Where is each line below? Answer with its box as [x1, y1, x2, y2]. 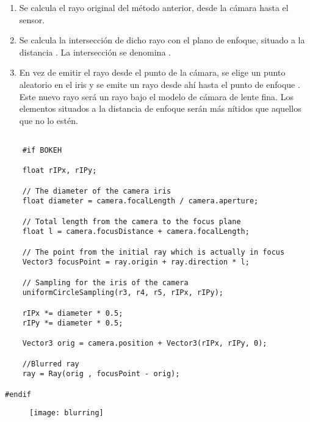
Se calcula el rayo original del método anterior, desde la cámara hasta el [19, 1, 289, 13]
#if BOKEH [22, 146, 62, 155]
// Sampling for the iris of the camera [22, 278, 189, 287]
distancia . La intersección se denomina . [19, 45, 171, 58]
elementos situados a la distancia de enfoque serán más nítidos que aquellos [19, 102, 301, 115]
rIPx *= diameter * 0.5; [22, 308, 123, 318]
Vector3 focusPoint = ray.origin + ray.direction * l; [22, 258, 250, 267]
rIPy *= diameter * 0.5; [22, 319, 123, 328]
